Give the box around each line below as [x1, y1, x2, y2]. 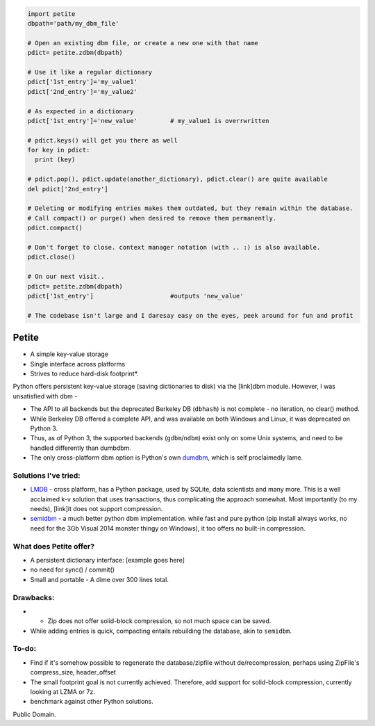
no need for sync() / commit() [30, 565, 115, 574]
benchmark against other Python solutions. [30, 697, 154, 706]
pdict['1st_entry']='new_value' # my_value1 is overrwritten [27, 117, 269, 124]
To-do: [12, 644, 37, 654]
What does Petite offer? [12, 541, 95, 551]
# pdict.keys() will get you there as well [27, 136, 178, 144]
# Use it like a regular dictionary [27, 68, 153, 76]
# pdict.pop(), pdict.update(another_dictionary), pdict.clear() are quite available [27, 175, 328, 184]
